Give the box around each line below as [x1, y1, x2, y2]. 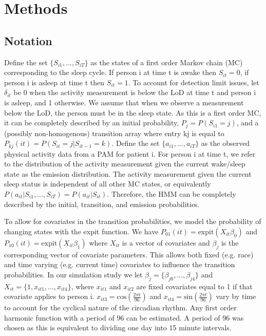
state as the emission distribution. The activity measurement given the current [4, 168, 252, 179]
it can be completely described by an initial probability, [4, 117, 179, 128]
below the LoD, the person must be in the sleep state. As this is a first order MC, [4, 107, 261, 118]
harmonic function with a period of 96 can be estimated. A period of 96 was [4, 312, 244, 323]
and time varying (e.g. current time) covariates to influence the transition [4, 259, 235, 270]
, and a [236, 117, 259, 128]
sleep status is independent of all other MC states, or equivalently [4, 178, 211, 189]
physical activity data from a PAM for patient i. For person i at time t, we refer [4, 148, 256, 159]
